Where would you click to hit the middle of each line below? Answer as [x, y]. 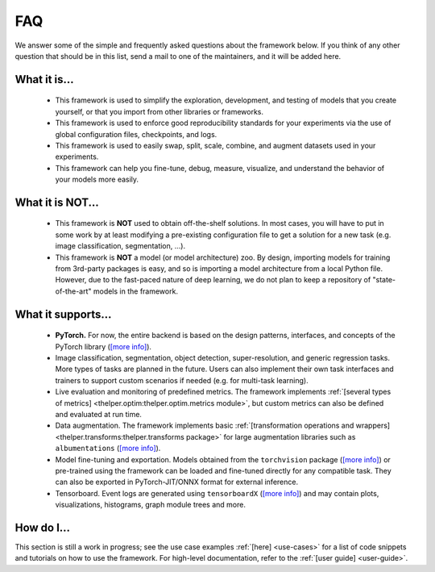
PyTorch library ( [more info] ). [104, 346]
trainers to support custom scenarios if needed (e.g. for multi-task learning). [182, 380]
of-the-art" [73, 291]
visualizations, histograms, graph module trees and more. [150, 505]
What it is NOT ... [57, 202]
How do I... [43, 527]
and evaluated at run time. [99, 414]
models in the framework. [136, 291]
